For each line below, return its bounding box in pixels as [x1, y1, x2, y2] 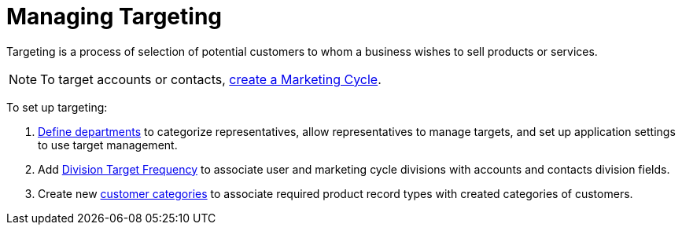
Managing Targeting [6, 3, 223, 30]
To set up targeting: [6, 100, 108, 114]
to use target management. [38, 137, 178, 152]
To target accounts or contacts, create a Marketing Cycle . [40, 71, 382, 87]
